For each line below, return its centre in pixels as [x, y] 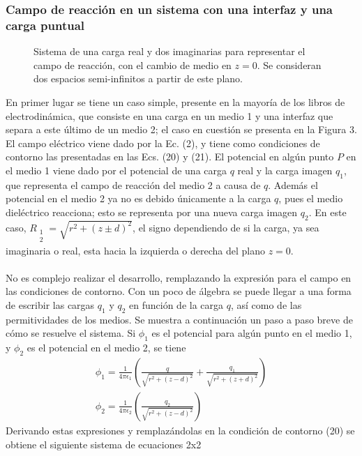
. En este [327, 212]
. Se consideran [289, 64]
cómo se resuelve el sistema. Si [71, 333]
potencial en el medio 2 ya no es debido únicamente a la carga [138, 198]
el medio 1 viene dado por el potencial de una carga [116, 170]
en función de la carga [176, 304]
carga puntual [45, 25]
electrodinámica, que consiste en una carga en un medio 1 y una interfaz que [169, 115]
